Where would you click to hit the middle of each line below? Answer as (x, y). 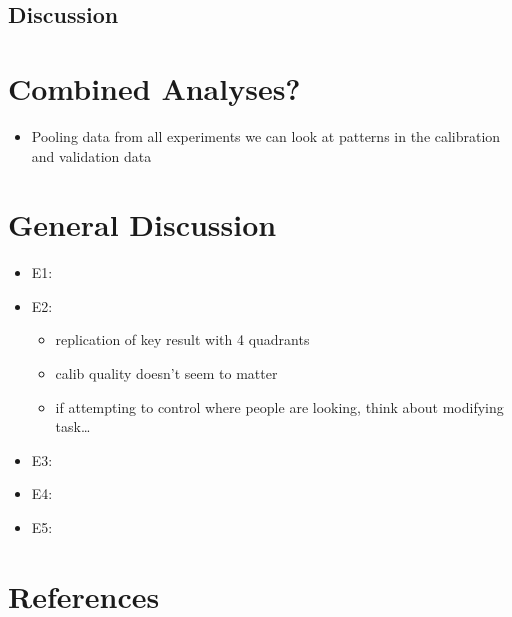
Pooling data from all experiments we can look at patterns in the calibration (266, 135)
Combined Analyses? (154, 87)
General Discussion (142, 224)
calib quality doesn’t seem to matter (166, 373)
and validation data (91, 155)
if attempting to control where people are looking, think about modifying (279, 406)
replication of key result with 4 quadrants (182, 339)
